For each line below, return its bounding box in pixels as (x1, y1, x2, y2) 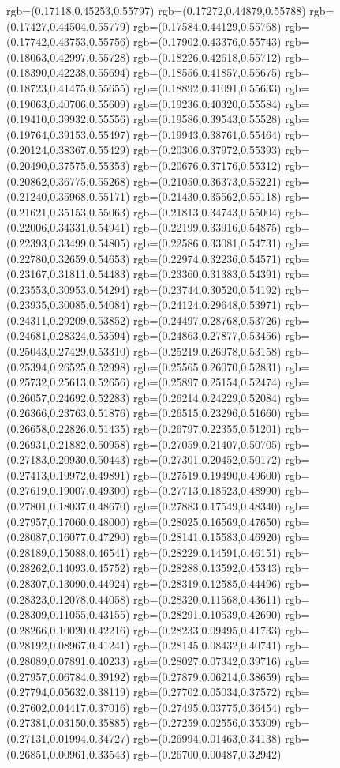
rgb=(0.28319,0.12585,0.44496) (133, 574, 282, 591)
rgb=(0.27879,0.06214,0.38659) (133, 668, 282, 684)
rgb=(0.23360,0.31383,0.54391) (133, 265, 282, 282)
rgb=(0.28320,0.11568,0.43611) (133, 590, 282, 607)
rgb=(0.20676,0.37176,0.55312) (133, 156, 282, 173)
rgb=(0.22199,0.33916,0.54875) (133, 219, 282, 235)
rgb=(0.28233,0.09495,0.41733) (133, 621, 282, 638)
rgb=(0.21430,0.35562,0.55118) (133, 188, 282, 205)
